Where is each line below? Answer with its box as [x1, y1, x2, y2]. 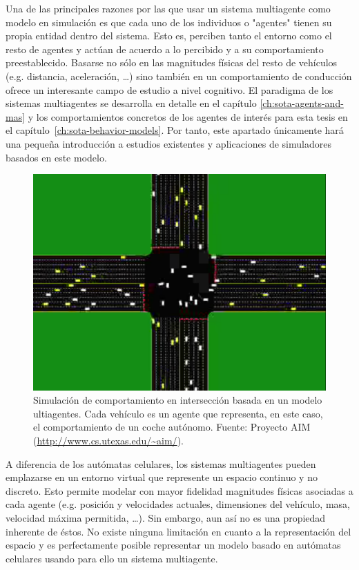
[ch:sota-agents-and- [260, 96, 344, 110]
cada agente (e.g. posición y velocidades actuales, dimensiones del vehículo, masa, [6, 497, 350, 511]
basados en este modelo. [6, 150, 107, 164]
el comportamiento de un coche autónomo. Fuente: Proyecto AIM [33, 420, 311, 434]
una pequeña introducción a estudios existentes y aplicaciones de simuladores [6, 136, 331, 150]
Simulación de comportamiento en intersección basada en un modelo [33, 393, 322, 407]
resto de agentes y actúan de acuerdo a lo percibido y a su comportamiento [6, 41, 324, 56]
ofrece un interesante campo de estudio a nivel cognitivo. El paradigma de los [6, 82, 333, 97]
